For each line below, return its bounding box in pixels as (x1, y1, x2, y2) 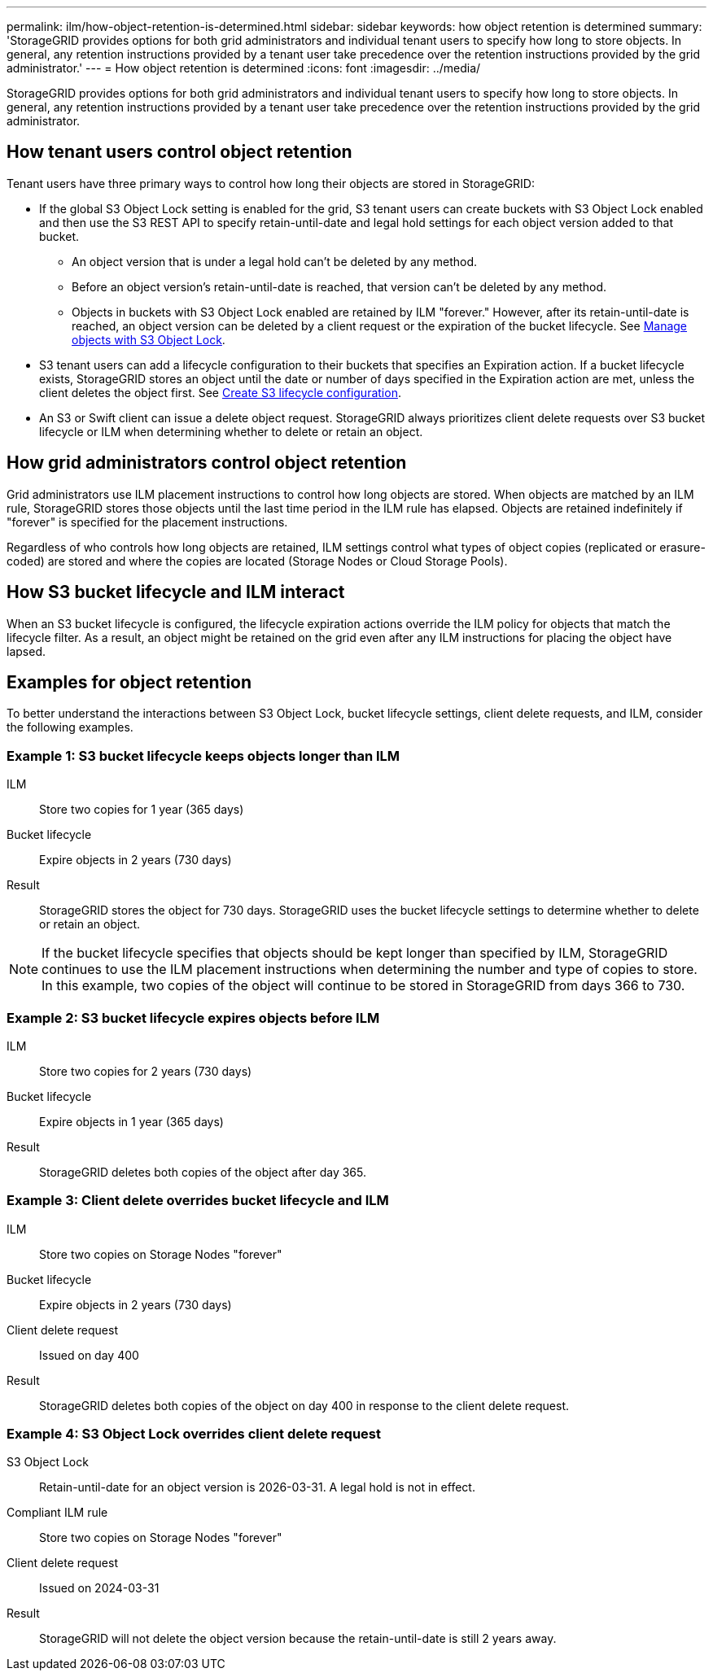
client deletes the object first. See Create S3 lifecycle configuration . (39, 385, 401, 400)
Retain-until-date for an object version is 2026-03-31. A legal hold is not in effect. (39, 1480, 475, 1495)
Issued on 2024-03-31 (39, 1581, 160, 1596)
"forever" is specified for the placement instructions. (7, 514, 288, 529)
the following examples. (7, 720, 133, 735)
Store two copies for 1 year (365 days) (39, 802, 244, 817)
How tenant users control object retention (7, 142, 352, 163)
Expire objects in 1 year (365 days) (39, 1114, 224, 1129)
